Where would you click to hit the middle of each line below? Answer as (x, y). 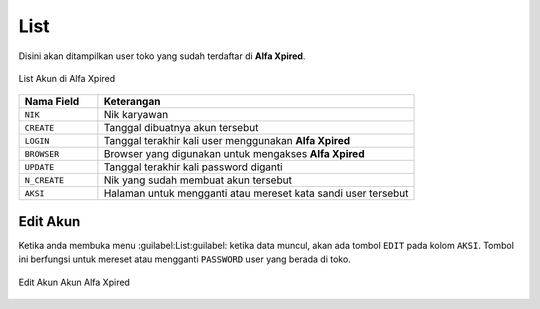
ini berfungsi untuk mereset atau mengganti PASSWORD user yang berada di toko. (185, 259)
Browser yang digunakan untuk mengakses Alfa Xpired (234, 154)
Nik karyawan (136, 115)
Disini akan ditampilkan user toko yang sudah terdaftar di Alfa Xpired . (162, 56)
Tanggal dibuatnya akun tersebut (181, 128)
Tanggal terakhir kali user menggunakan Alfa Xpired (227, 141)
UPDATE (39, 166)
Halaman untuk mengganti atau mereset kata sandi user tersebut (256, 193)
